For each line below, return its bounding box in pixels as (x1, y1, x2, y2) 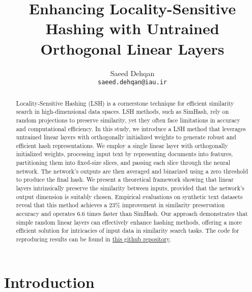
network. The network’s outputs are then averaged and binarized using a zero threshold (16, 166, 248, 175)
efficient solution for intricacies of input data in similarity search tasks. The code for (16, 226, 239, 235)
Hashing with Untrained (45, 18, 219, 39)
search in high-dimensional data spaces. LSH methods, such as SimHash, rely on (16, 107, 229, 116)
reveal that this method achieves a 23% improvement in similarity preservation (16, 201, 225, 209)
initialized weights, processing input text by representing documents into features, (16, 150, 233, 158)
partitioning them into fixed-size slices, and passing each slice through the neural (16, 158, 231, 167)
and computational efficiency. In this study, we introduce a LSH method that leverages (16, 124, 246, 133)
